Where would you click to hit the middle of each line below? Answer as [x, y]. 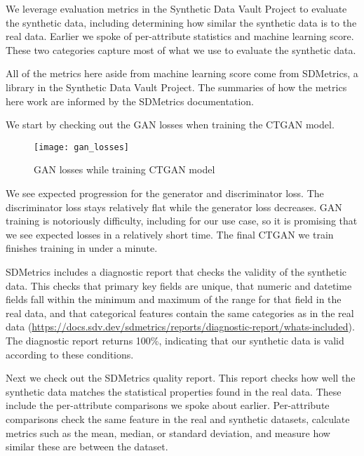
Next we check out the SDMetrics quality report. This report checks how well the [181, 378]
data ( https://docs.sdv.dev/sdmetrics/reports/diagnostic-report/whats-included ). [180, 327]
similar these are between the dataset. [87, 447]
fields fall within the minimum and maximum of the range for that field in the [174, 299]
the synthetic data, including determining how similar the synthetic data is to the [181, 22]
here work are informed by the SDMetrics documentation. [130, 101]
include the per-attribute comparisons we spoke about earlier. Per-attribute [168, 405]
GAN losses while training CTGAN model [124, 169]
